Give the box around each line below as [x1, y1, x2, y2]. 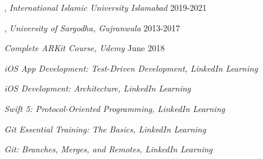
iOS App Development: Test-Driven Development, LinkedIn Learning [4, 61, 258, 74]
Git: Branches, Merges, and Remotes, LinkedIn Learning [4, 143, 213, 155]
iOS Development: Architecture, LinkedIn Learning [4, 82, 191, 95]
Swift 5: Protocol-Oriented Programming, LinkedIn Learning [4, 102, 225, 114]
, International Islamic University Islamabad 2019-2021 [4, 1, 207, 13]
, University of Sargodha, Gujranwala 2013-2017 [4, 21, 181, 34]
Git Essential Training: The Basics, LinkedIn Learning [4, 122, 206, 135]
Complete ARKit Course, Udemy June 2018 [4, 42, 165, 54]
